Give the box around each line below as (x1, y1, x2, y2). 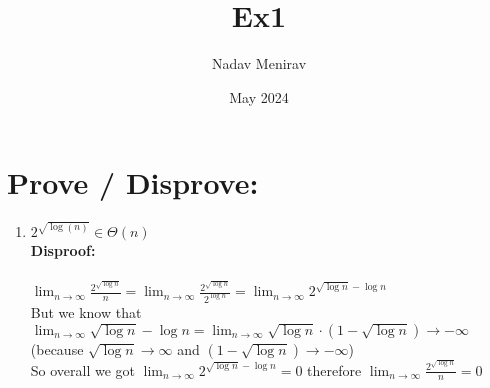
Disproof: (30, 239, 96, 260)
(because (30, 338, 84, 359)
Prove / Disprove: (7, 162, 259, 203)
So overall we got (30, 359, 136, 380)
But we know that (30, 301, 142, 322)
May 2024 (229, 86, 289, 107)
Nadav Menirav (211, 53, 307, 74)
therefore (307, 359, 362, 380)
